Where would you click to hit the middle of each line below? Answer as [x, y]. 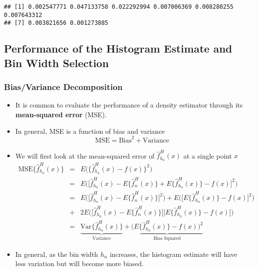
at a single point [208, 155]
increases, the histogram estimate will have [173, 254]
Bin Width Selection [56, 63]
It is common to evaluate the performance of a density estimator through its [129, 105]
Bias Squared [167, 239]
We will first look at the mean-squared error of [85, 155]
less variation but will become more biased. [79, 263]
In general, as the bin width [57, 254]
